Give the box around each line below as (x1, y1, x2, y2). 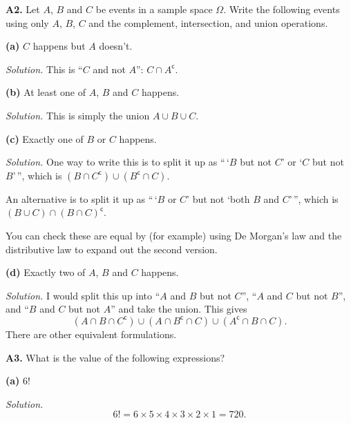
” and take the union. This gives (111, 302, 247, 316)
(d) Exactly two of (6, 265, 86, 279)
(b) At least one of (6, 85, 86, 99)
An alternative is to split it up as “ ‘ (6, 191, 158, 206)
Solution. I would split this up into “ (6, 288, 160, 302)
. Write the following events (223, 2, 340, 16)
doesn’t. (99, 39, 133, 53)
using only (6, 15, 49, 30)
